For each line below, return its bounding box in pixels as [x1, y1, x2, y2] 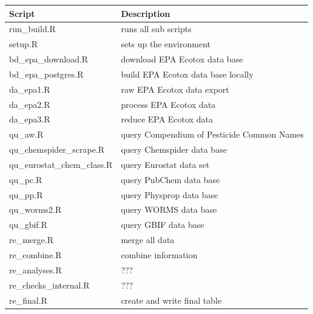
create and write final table [121, 293, 222, 306]
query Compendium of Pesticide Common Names [121, 128, 304, 141]
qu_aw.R [9, 128, 44, 141]
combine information [121, 249, 198, 261]
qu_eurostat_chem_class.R [9, 158, 113, 170]
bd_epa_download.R [9, 53, 89, 65]
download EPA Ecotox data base [121, 53, 243, 65]
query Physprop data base [121, 188, 218, 201]
